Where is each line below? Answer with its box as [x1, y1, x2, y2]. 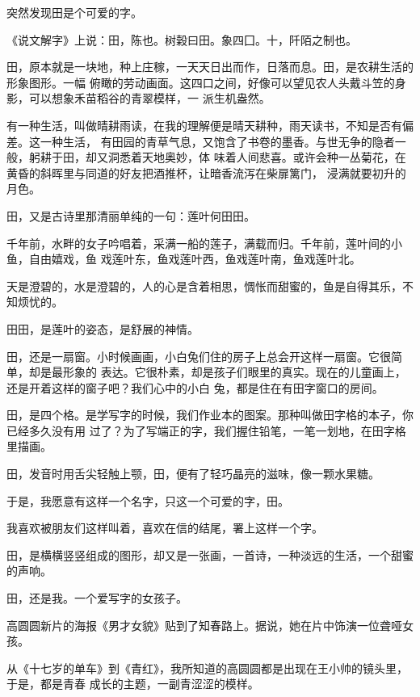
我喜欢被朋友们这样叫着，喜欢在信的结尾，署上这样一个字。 [6, 519, 323, 536]
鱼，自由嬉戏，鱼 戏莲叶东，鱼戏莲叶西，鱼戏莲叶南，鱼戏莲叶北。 [6, 250, 361, 267]
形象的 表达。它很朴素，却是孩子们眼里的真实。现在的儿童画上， [62, 363, 406, 380]
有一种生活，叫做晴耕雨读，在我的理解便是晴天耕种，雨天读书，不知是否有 [6, 116, 402, 133]
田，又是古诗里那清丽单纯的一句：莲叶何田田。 [6, 207, 255, 224]
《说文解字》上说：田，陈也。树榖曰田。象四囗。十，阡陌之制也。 [6, 31, 357, 48]
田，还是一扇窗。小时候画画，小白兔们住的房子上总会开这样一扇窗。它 [6, 347, 380, 364]
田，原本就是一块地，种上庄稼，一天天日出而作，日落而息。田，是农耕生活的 [6, 58, 414, 75]
